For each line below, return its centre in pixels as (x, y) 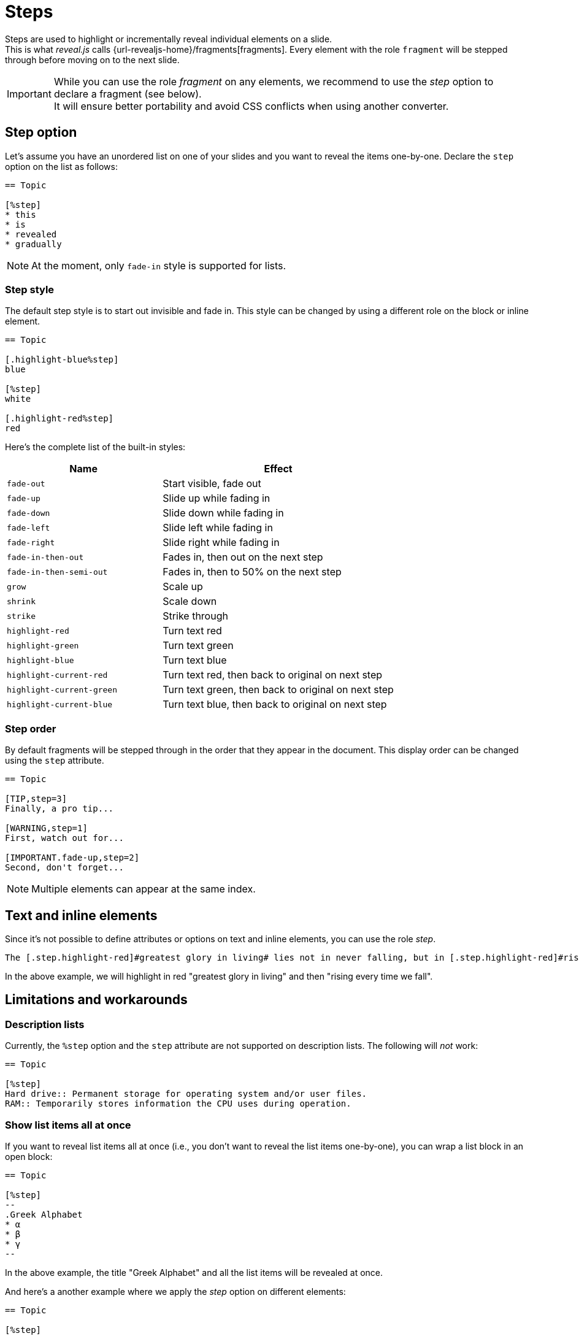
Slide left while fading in (218, 528)
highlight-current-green (62, 689)
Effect (278, 469)
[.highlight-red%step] (59, 419)
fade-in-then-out (45, 557)
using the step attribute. (55, 761)
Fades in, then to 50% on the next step (252, 572)
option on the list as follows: (61, 166)
